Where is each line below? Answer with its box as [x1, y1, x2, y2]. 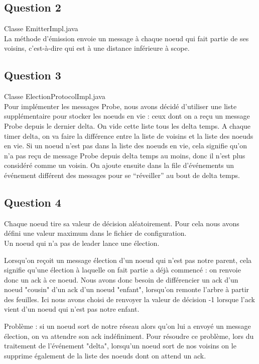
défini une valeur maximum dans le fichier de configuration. [4, 228, 187, 238]
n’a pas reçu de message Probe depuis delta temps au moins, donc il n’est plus [4, 150, 245, 160]
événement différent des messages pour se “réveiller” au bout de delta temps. [4, 169, 240, 180]
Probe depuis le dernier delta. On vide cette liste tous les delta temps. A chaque [4, 120, 251, 131]
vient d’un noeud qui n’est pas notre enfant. [4, 304, 140, 314]
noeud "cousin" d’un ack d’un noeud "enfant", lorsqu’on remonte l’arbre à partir [4, 284, 249, 295]
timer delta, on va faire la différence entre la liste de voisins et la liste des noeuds [4, 130, 253, 141]
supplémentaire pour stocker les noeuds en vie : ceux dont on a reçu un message [4, 111, 250, 121]
